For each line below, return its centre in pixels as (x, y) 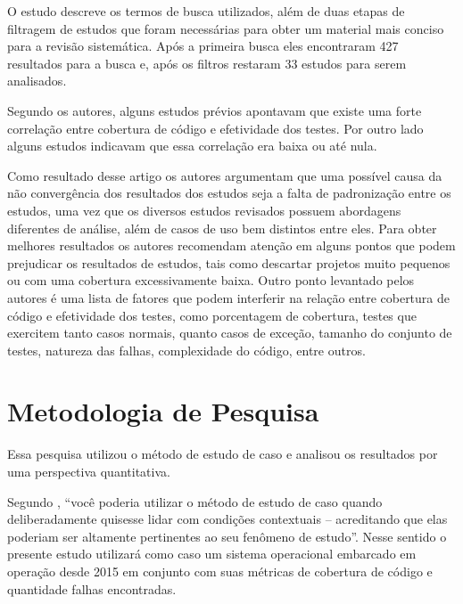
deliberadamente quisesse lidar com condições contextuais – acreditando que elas (227, 519)
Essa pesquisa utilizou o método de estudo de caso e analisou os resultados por (223, 454)
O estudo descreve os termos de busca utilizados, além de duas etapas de (206, 11)
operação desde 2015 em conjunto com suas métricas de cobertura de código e (220, 571)
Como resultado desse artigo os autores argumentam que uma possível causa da (225, 175)
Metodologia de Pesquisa (163, 411)
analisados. (37, 81)
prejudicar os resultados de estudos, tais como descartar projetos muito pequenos (229, 262)
